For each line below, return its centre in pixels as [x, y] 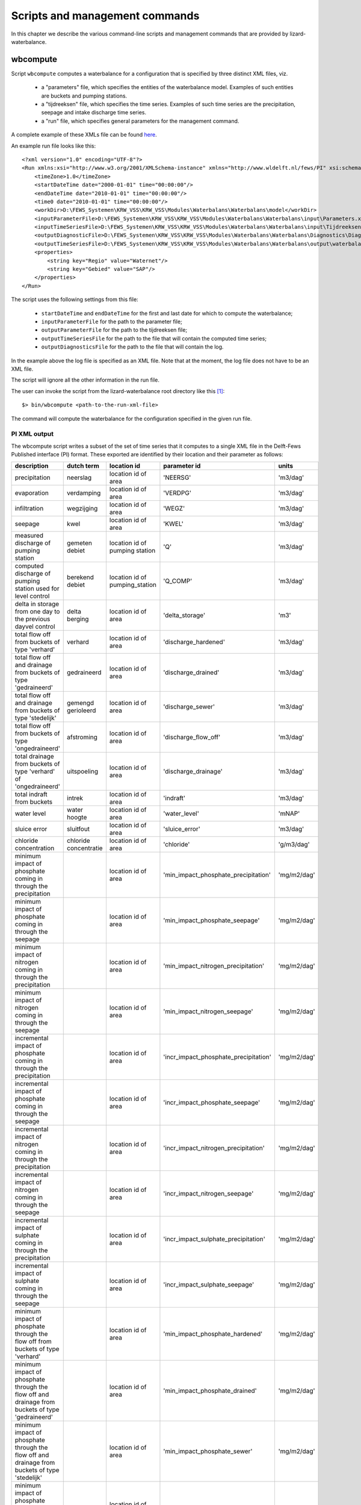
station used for [37, 589]
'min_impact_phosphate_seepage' [211, 920]
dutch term [83, 466]
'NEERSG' [177, 477]
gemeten [80, 543]
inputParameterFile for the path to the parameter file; [112, 321]
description [32, 466]
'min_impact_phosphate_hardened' [213, 1334]
